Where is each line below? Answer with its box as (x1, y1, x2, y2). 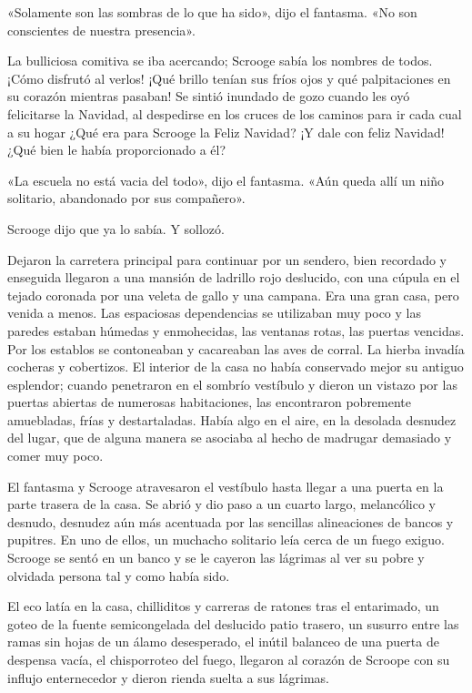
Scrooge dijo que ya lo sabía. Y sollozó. (7, 219, 225, 238)
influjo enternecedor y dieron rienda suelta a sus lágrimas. (7, 668, 330, 687)
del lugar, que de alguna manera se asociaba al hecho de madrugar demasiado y (7, 428, 452, 447)
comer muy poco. (7, 446, 104, 465)
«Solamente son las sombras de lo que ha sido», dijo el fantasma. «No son (7, 3, 417, 21)
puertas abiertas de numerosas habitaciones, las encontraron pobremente (7, 392, 412, 412)
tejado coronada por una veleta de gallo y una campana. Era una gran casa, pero (7, 285, 459, 304)
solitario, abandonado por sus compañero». (7, 189, 246, 208)
